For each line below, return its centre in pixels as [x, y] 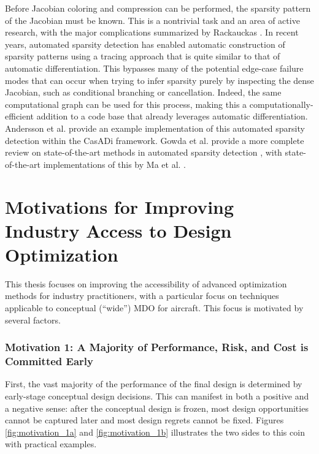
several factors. [33, 320]
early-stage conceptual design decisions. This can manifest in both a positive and [157, 395]
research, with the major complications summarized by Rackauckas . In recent [152, 32]
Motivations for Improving [120, 206]
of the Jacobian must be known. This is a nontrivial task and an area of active [152, 20]
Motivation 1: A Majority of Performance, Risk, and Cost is [157, 347]
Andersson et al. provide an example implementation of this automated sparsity [155, 128]
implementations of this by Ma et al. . [114, 164]
